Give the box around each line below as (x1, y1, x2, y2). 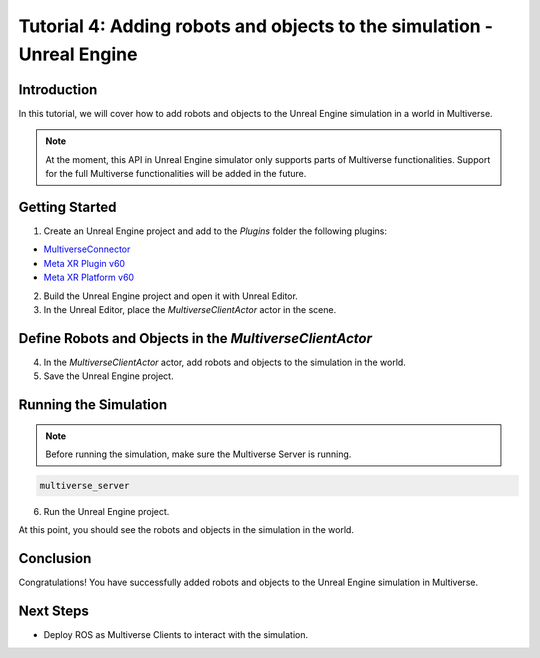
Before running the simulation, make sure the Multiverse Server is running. (45, 448, 352, 460)
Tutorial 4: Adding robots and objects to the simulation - (18, 15, 494, 37)
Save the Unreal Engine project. (43, 370, 174, 382)
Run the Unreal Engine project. (43, 505, 170, 517)
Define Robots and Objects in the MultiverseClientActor (18, 330, 372, 347)
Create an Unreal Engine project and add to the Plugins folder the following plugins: (43, 225, 387, 237)
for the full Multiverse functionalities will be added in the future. (45, 168, 307, 180)
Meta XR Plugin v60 (43, 257, 125, 269)
